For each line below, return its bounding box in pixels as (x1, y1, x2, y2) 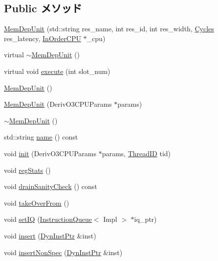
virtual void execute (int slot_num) (4, 66, 110, 76)
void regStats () (4, 165, 51, 175)
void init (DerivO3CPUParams (4, 148, 96, 158)
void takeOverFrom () (4, 197, 69, 208)
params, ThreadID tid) (102, 148, 171, 158)
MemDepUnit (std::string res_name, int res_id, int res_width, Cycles (4, 24, 214, 34)
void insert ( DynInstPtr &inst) (4, 230, 96, 240)
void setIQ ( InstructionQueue (4, 214, 92, 224)
